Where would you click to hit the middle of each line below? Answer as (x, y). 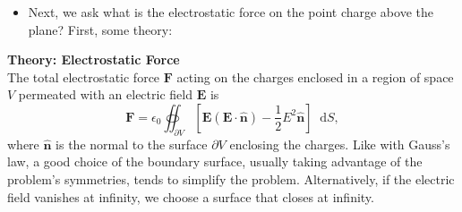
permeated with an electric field (105, 94)
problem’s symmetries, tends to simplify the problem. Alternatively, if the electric (231, 178)
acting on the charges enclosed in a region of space (315, 76)
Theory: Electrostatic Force (94, 59)
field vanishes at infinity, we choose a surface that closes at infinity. (191, 196)
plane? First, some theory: (100, 29)
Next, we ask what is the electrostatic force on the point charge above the (231, 12)
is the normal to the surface (132, 144)
